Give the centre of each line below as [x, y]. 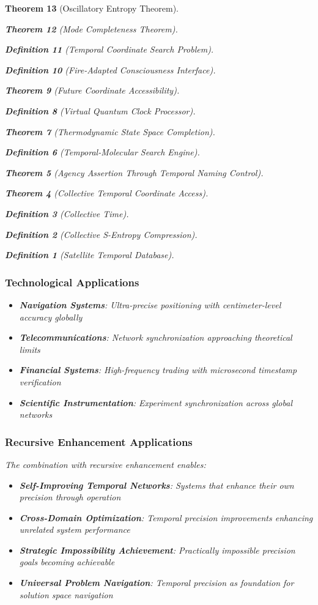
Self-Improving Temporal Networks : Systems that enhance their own [157, 485]
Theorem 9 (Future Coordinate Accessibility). [92, 90]
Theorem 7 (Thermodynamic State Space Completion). [110, 131]
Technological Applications [72, 282]
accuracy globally [51, 317]
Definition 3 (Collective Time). [67, 213]
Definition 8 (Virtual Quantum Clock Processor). [100, 110]
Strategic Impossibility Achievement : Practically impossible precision [157, 550]
